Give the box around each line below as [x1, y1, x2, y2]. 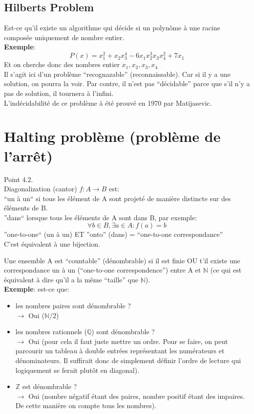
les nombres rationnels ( [15, 326, 87, 337]
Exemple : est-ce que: [4, 284, 69, 294]
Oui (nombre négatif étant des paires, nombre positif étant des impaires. [28, 391, 245, 401]
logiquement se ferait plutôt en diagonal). [15, 365, 140, 375]
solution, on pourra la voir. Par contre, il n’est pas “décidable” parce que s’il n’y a [4, 78, 250, 89]
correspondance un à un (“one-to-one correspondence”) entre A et [4, 265, 201, 275]
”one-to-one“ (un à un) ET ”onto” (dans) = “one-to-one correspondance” [4, 229, 223, 239]
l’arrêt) [4, 145, 53, 165]
